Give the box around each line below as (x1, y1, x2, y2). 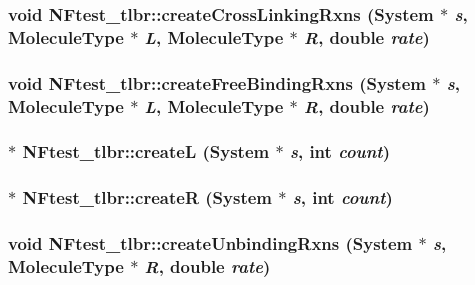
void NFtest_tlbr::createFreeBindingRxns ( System (8, 70, 426, 95)
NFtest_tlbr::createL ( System (22, 139, 270, 164)
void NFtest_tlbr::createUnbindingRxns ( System (8, 231, 413, 256)
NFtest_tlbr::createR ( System (22, 185, 273, 210)
